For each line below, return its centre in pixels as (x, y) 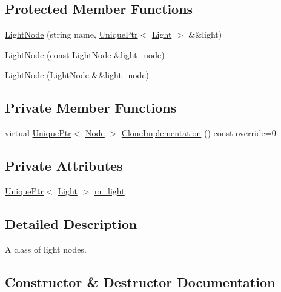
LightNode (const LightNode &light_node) (85, 54)
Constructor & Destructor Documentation (140, 281)
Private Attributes (64, 166)
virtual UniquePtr (38, 133)
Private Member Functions (91, 108)
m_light (109, 191)
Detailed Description (71, 223)
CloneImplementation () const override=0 (199, 133)
